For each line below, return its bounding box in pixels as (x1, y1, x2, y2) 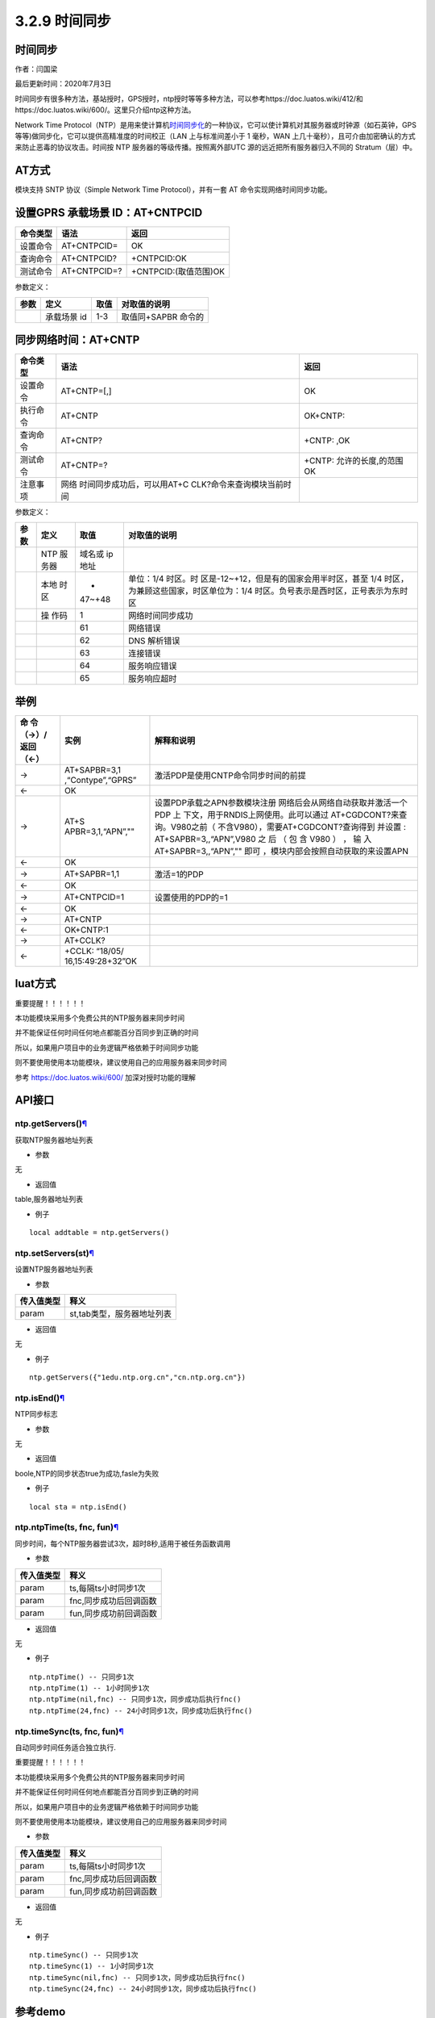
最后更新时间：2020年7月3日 (14, 79, 112, 89)
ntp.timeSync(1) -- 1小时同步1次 (29, 1961, 155, 1971)
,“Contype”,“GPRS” (64, 775, 137, 786)
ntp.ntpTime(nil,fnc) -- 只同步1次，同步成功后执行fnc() (29, 1695, 242, 1704)
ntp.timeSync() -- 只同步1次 (29, 1950, 139, 1959)
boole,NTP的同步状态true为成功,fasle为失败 (14, 1468, 159, 1478)
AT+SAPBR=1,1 (64, 869, 120, 880)
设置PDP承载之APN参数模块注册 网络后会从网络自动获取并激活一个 (154, 798, 408, 809)
